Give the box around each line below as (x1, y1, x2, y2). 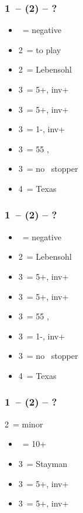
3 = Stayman (18, 457, 68, 469)
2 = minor (5, 417, 43, 430)
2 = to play (18, 43, 61, 55)
